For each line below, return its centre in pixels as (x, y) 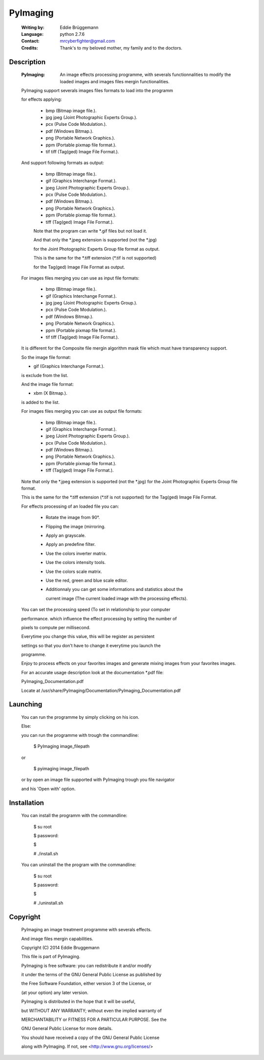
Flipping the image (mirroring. (76, 526)
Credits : (30, 48)
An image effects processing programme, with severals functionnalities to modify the (145, 75)
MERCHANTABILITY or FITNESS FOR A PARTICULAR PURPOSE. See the (94, 1020)
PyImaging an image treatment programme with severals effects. (86, 930)
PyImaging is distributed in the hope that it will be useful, (78, 1002)
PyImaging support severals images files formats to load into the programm (97, 90)
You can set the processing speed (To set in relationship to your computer (96, 610)
